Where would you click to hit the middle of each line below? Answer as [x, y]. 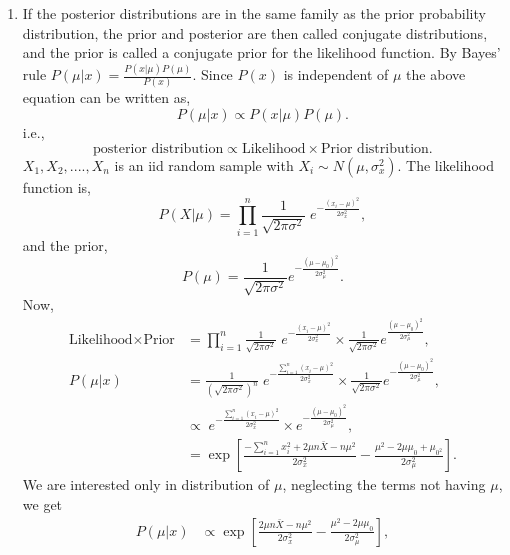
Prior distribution [375, 148]
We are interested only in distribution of [146, 484]
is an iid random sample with [204, 164]
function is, [56, 186]
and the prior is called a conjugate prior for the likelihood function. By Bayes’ [261, 52]
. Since [212, 74]
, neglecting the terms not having [384, 484]
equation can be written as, [106, 97]
